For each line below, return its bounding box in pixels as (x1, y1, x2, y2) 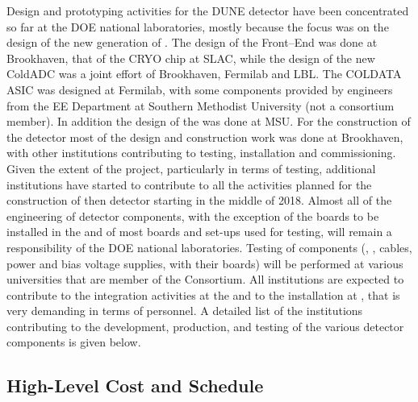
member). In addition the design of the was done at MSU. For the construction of (6, 113, 411, 130)
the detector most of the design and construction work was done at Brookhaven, (6, 128, 403, 145)
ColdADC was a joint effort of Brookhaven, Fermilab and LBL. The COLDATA (6, 65, 402, 82)
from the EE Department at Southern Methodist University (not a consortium (6, 97, 395, 114)
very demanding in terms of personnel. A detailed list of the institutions (6, 302, 363, 319)
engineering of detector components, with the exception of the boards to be (6, 207, 379, 224)
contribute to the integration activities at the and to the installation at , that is (6, 286, 400, 303)
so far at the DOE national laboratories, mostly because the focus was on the (6, 18, 389, 35)
